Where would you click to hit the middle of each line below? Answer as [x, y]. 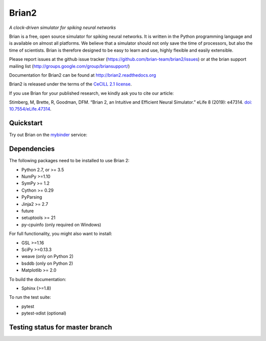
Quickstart [26, 123]
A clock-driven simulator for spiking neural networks [63, 28]
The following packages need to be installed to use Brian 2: [69, 161]
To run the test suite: [30, 297]
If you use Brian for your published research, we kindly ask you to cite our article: [92, 93]
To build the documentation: [38, 279]
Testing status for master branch [61, 327]
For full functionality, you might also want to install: [61, 234]
